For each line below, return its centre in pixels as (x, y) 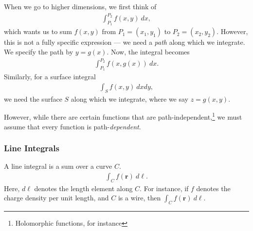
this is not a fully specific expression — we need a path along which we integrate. (125, 42)
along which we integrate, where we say (130, 98)
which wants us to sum (38, 31)
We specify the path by (39, 51)
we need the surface (33, 98)
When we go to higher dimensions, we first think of (80, 6)
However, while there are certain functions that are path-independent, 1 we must (123, 116)
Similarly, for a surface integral (50, 77)
